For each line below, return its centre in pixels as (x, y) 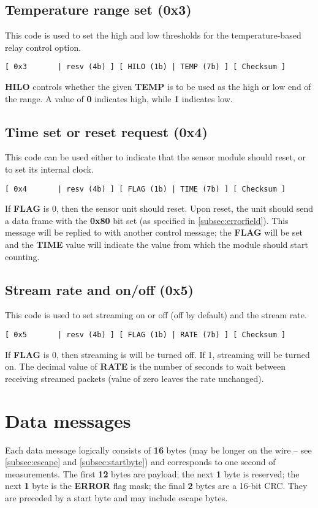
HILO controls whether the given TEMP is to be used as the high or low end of (158, 87)
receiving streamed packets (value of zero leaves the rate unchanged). (134, 378)
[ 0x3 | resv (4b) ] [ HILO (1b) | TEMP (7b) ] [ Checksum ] (146, 67)
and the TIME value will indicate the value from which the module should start (157, 245)
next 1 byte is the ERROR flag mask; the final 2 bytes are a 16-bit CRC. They (156, 486)
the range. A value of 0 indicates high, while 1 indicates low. (119, 98)
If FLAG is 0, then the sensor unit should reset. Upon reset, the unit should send (159, 208)
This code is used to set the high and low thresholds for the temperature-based (153, 35)
